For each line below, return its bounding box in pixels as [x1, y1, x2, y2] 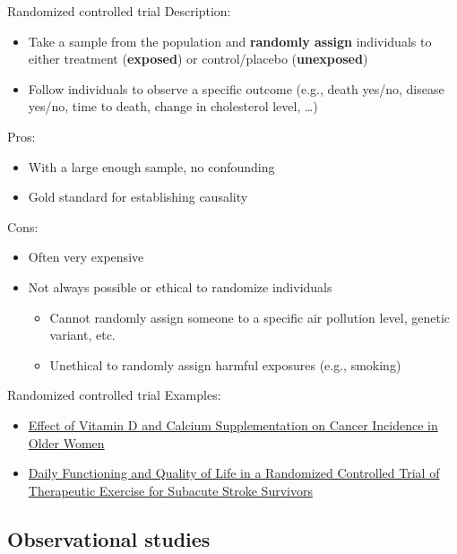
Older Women [28, 433, 105, 452]
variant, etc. [49, 325, 116, 344]
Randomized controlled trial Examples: [7, 385, 221, 404]
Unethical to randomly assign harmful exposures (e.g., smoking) [49, 355, 401, 374]
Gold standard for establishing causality [28, 187, 248, 206]
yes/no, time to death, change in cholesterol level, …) [28, 97, 318, 116]
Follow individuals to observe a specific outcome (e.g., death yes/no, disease [28, 79, 444, 98]
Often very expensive [28, 247, 144, 266]
